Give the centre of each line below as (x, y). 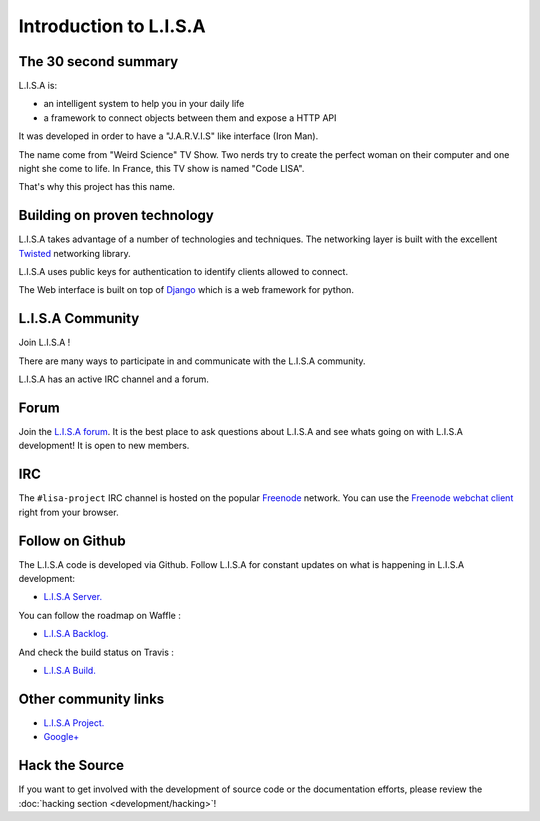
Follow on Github (72, 540)
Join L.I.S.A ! (44, 342)
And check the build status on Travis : (96, 652)
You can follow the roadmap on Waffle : (100, 615)
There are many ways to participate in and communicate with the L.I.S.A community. (192, 361)
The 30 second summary (98, 61)
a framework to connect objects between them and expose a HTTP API (190, 117)
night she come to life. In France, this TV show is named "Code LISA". (161, 169)
